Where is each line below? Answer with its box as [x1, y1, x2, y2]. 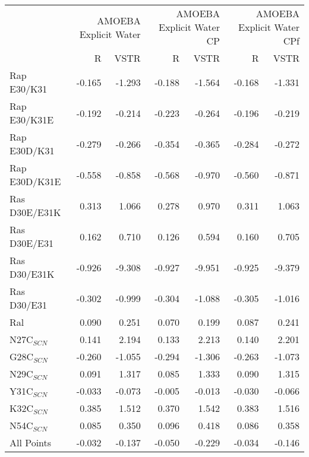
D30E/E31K [10, 205, 61, 219]
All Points [10, 436, 52, 449]
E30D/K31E [10, 174, 61, 188]
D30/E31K [10, 267, 55, 281]
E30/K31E [10, 113, 54, 126]
